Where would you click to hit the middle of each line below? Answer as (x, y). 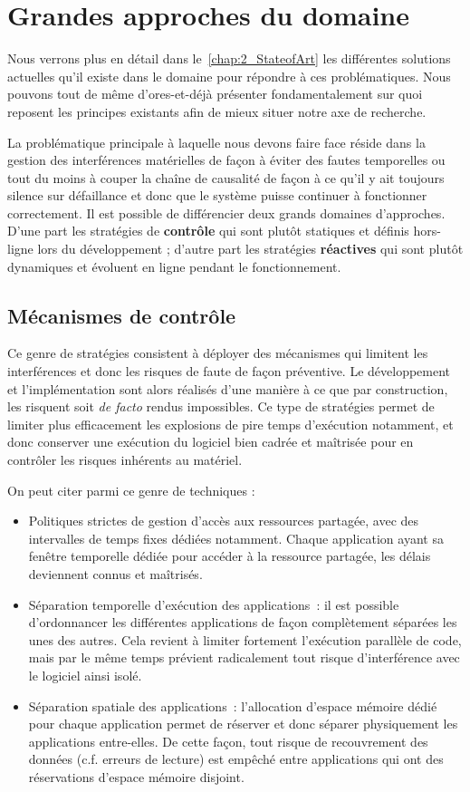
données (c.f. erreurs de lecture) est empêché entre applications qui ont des (236, 759)
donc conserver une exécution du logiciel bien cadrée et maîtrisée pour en (211, 442)
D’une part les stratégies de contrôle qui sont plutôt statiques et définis (208, 231)
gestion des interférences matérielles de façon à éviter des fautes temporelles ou (226, 160)
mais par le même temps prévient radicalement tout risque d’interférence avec (244, 657)
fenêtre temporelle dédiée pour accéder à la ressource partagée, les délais (230, 556)
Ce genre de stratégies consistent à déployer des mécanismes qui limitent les (218, 353)
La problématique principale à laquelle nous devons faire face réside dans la (216, 142)
